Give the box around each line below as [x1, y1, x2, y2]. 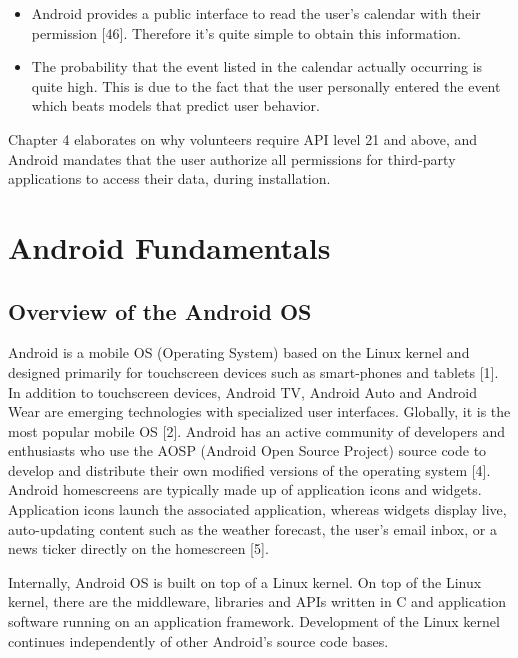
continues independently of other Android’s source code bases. [8, 630, 389, 651]
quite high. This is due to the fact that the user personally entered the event [31, 75, 501, 96]
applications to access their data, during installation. [8, 168, 331, 189]
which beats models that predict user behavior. [31, 95, 320, 116]
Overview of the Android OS [8, 295, 312, 326]
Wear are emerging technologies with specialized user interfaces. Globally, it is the [8, 401, 511, 422]
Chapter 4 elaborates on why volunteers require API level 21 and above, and [8, 128, 478, 149]
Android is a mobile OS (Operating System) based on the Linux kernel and [8, 342, 470, 363]
